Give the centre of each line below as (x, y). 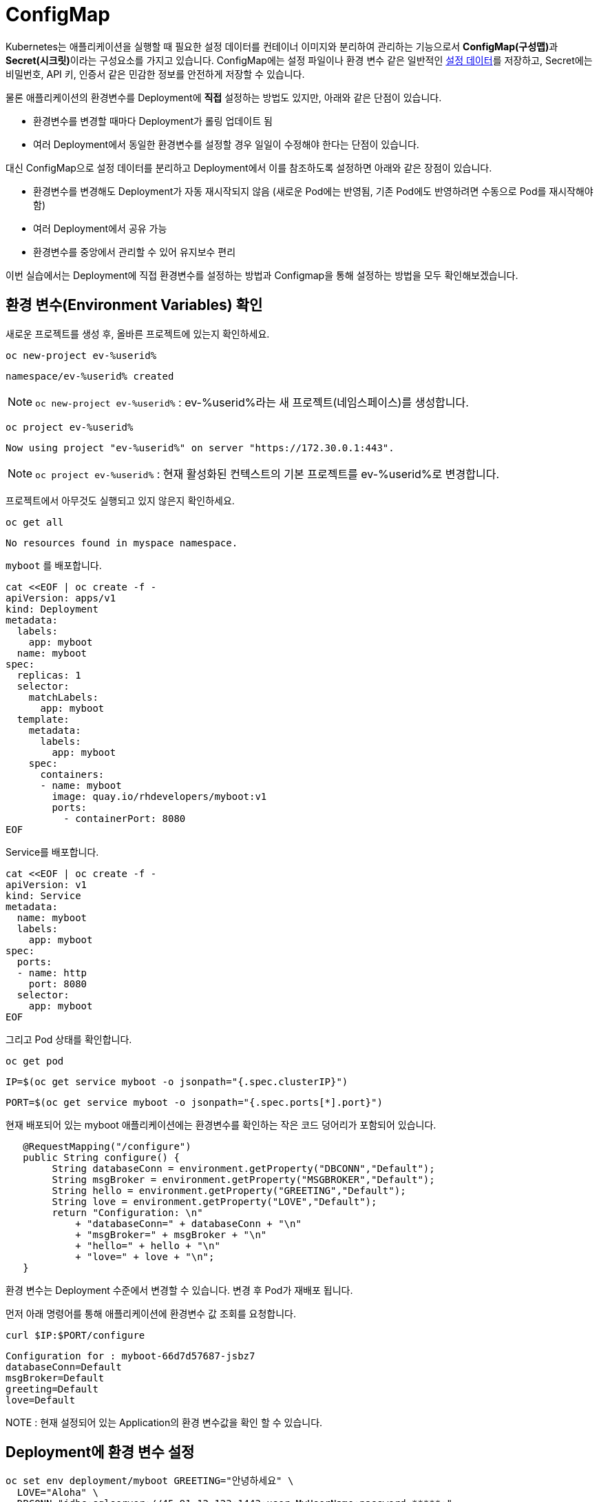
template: (43, 719)
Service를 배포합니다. (52, 852)
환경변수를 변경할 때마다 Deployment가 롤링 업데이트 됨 (153, 121)
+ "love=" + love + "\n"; (145, 1256)
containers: (72, 774)
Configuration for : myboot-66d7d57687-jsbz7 (130, 1356)
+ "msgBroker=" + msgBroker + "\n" (171, 1234)
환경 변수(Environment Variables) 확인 (134, 305)
